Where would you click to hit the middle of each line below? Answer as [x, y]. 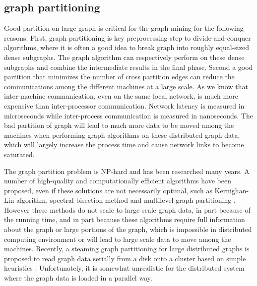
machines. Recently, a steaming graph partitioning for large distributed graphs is [127, 249]
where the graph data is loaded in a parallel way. [78, 278]
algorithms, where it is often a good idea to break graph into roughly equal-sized [127, 47]
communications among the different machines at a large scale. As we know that [126, 86]
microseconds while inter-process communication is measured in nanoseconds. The [128, 115]
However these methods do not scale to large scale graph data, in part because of [127, 209]
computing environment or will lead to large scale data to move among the [118, 239]
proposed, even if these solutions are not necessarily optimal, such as [108, 190]
